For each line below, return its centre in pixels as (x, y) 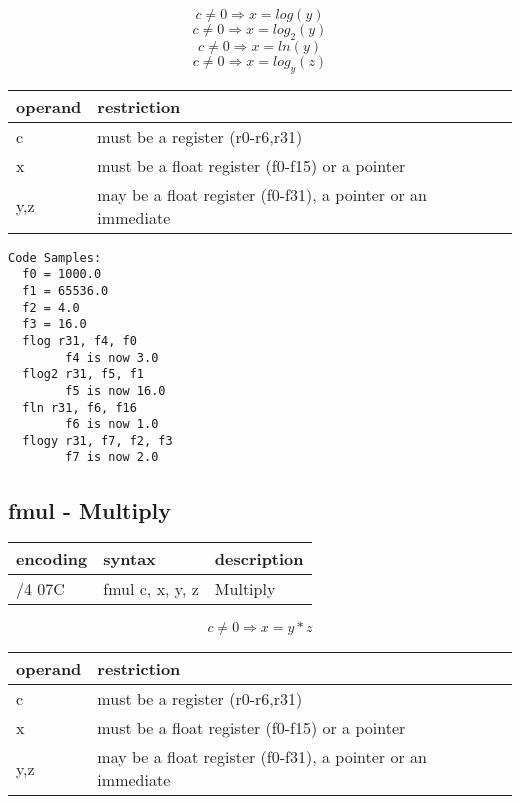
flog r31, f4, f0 (79, 340)
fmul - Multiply (90, 509)
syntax (129, 559)
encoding (52, 559)
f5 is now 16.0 (115, 390)
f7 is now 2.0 (112, 457)
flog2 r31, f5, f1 (83, 374)
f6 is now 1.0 (112, 424)
